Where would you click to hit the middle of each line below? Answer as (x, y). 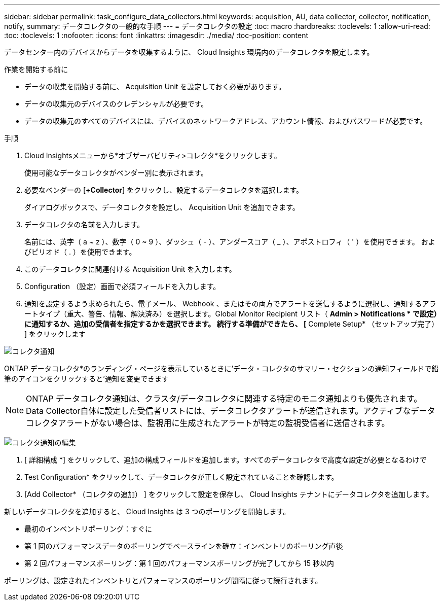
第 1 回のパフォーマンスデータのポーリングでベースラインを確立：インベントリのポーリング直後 (184, 546)
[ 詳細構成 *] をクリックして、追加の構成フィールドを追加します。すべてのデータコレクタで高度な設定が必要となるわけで (226, 460)
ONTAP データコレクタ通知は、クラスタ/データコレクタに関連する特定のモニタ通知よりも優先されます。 (224, 399)
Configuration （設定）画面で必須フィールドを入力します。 (122, 286)
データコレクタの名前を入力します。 (84, 224)
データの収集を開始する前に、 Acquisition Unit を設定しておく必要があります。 (155, 86)
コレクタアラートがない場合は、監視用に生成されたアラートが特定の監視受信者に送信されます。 (208, 423)
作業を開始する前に (36, 69)
